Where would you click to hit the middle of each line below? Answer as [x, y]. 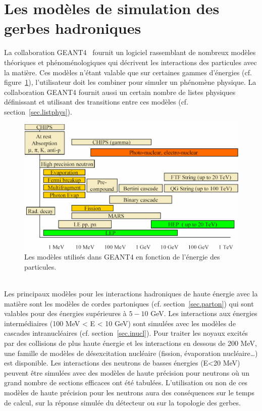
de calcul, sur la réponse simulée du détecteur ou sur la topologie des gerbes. [122, 402]
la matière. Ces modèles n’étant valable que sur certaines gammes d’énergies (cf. [128, 72]
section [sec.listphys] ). [38, 111]
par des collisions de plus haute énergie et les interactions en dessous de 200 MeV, [130, 343]
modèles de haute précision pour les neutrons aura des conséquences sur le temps [129, 393]
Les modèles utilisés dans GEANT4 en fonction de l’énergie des [122, 257]
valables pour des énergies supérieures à [65, 313]
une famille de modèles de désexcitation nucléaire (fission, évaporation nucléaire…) [131, 353]
